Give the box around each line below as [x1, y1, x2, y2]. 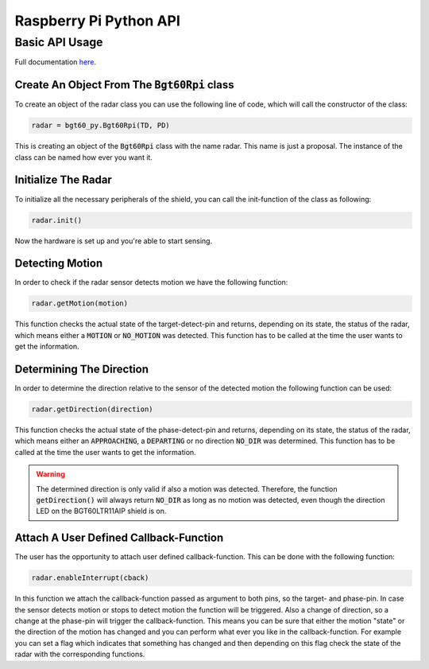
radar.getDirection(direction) [31, 405, 154, 414]
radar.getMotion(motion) [31, 299, 129, 308]
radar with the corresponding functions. [14, 649, 145, 659]
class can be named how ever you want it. [14, 152, 153, 162]
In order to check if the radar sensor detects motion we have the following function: [14, 278, 288, 287]
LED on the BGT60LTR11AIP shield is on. [36, 506, 167, 516]
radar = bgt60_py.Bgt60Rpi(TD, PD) [31, 121, 170, 130]
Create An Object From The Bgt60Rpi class [14, 78, 234, 91]
